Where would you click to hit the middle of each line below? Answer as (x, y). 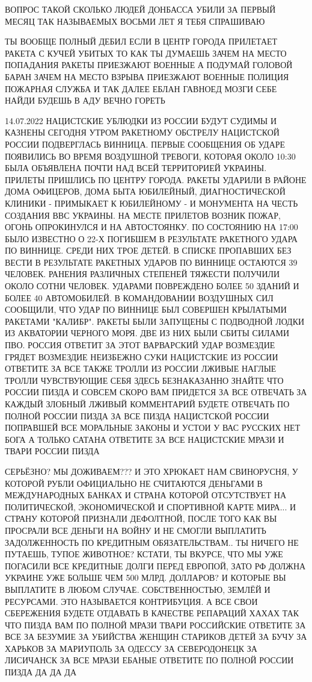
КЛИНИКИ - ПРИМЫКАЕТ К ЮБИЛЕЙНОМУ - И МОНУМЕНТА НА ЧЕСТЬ (151, 203)
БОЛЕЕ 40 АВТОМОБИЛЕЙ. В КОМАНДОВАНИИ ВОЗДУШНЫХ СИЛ (139, 297)
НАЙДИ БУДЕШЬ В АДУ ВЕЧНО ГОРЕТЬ (85, 100)
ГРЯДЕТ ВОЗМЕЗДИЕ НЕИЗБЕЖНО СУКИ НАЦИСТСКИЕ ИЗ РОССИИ (142, 356)
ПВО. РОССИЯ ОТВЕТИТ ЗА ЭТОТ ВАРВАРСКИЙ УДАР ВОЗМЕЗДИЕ (140, 345)
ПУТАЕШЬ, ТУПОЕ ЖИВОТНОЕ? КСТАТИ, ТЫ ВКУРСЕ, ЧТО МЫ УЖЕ (144, 554)
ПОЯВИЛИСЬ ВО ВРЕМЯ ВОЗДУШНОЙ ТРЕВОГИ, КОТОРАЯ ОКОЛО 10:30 (150, 156)
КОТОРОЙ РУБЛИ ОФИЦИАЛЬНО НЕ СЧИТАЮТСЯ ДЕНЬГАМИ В (134, 483)
